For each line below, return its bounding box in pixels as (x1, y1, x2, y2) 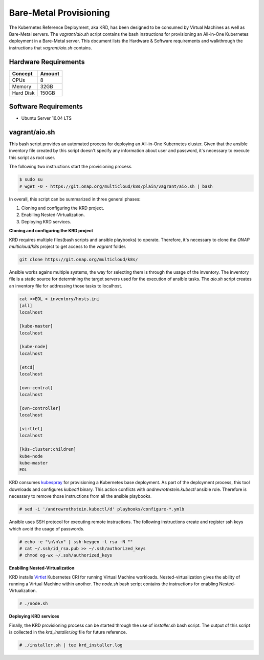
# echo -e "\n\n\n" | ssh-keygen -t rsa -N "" (19, 539, 133, 545)
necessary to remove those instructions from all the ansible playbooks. (9, 493, 152, 499)
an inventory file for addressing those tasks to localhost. (9, 283, 122, 288)
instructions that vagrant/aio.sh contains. (9, 44, 92, 51)
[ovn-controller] (19, 405, 61, 411)
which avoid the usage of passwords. (9, 526, 85, 531)
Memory (12, 83, 32, 90)
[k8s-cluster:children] (19, 446, 77, 452)
